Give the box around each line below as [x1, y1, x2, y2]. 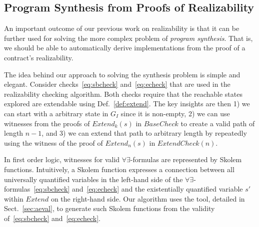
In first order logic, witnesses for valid [4, 154, 120, 165]
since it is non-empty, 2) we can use [120, 108, 230, 118]
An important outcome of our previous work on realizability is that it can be [4, 23, 239, 33]
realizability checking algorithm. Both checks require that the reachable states [4, 88, 242, 99]
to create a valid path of [180, 118, 255, 128]
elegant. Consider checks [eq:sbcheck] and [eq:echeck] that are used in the [4, 79, 230, 89]
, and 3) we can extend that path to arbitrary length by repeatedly [41, 128, 247, 138]
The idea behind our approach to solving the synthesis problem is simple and [4, 69, 240, 79]
